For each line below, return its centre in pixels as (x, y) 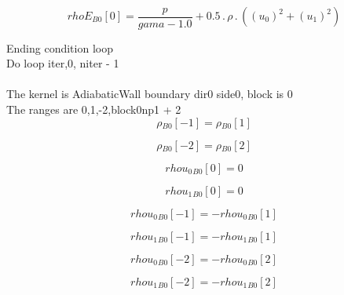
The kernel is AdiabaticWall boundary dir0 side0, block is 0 (150, 94)
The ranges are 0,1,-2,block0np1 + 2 (94, 109)
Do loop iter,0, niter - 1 (63, 63)
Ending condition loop (60, 47)
